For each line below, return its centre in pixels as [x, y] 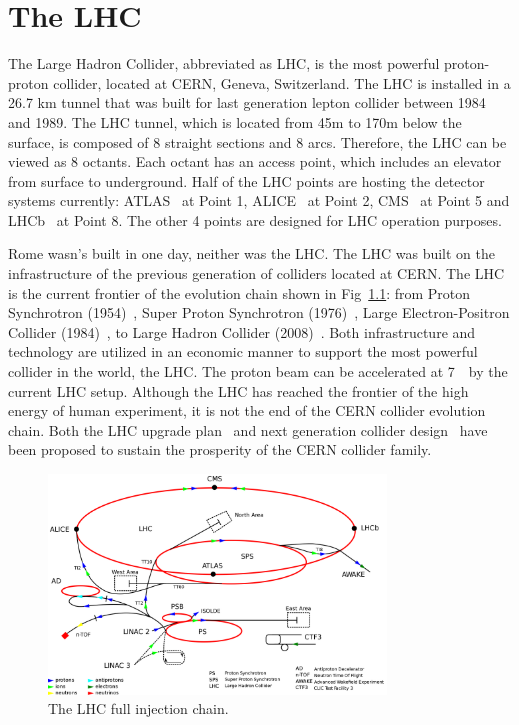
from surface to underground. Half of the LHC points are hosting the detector [246, 180]
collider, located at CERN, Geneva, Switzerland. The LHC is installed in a [282, 82]
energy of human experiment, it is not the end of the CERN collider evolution [247, 410]
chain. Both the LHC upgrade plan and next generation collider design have [248, 429]
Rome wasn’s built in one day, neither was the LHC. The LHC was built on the [252, 253]
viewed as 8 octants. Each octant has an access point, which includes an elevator [255, 161]
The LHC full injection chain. [138, 708]
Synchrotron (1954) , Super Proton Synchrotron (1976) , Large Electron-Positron [259, 312]
